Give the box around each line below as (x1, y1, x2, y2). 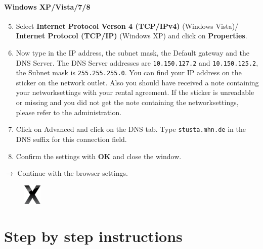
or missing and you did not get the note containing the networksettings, (16, 97, 239, 108)
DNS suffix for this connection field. (16, 133, 127, 144)
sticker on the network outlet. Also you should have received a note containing (16, 77, 259, 87)
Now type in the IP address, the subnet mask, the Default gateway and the (16, 47, 249, 58)
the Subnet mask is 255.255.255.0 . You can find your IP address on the (16, 67, 242, 78)
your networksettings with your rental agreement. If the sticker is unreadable (16, 87, 254, 97)
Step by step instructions (4, 226, 183, 246)
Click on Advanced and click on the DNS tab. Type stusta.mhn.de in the (16, 124, 246, 134)
